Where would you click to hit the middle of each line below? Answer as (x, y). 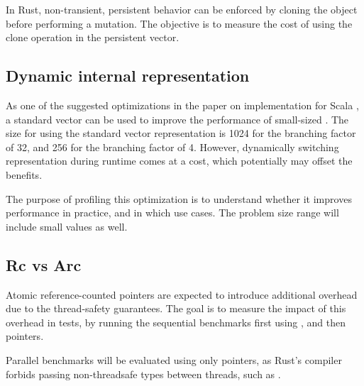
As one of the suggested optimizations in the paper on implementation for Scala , (182, 105)
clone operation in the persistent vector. (93, 37)
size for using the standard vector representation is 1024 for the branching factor (181, 133)
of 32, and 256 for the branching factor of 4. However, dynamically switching (172, 147)
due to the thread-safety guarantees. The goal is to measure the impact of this (176, 308)
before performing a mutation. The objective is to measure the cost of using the (179, 23)
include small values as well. (67, 226)
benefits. (24, 174)
